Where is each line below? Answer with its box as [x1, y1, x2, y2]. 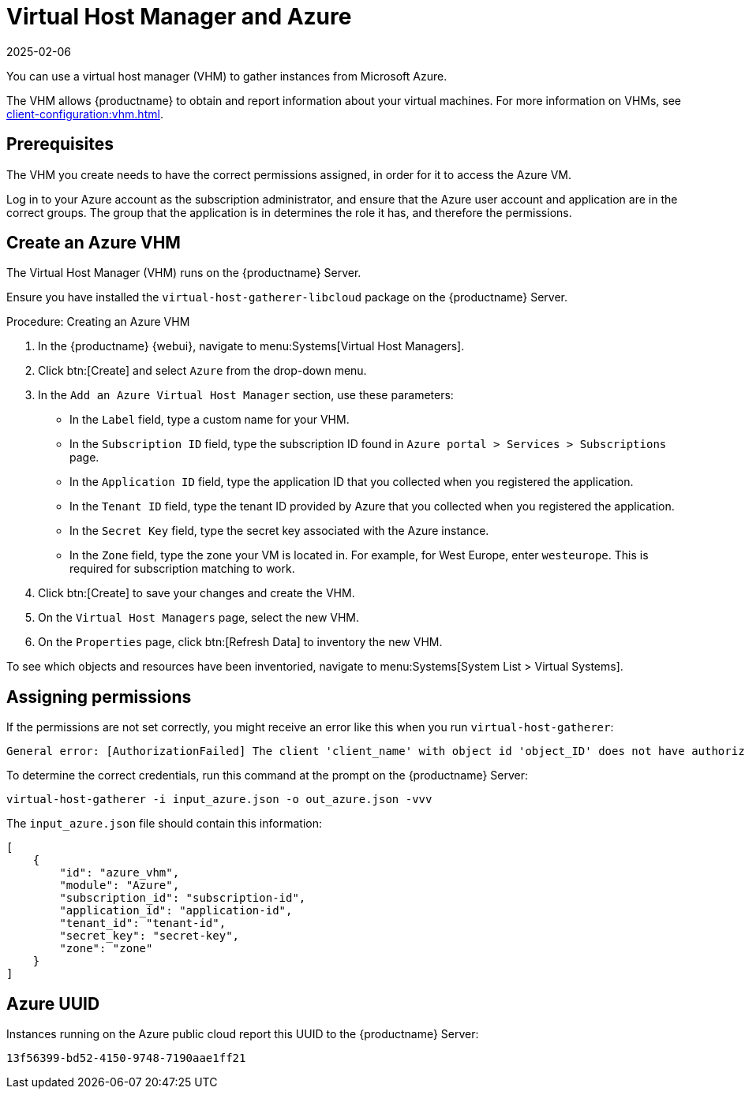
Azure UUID [6, 993, 100, 1014]
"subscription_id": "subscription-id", [59, 891, 306, 905]
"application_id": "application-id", [59, 904, 293, 917]
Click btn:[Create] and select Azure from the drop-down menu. [38, 364, 367, 378]
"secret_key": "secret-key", [59, 929, 240, 943]
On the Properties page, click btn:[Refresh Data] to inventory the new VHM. [38, 635, 443, 649]
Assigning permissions [6, 686, 192, 707]
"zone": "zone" [59, 942, 153, 955]
